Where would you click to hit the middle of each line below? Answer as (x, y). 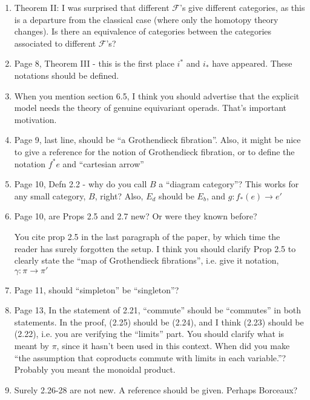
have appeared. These (252, 63)
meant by (31, 346)
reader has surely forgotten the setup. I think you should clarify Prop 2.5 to (155, 248)
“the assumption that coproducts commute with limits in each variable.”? (150, 357)
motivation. (35, 119)
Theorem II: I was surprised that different (92, 7)
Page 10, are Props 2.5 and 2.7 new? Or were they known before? (136, 216)
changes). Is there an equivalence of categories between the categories (143, 31)
